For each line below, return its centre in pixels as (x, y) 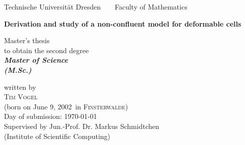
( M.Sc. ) (18, 69)
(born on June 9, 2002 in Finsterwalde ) (66, 106)
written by (20, 87)
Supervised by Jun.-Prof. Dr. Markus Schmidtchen (82, 126)
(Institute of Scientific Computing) (57, 136)
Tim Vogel (21, 97)
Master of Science (36, 60)
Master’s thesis (27, 40)
